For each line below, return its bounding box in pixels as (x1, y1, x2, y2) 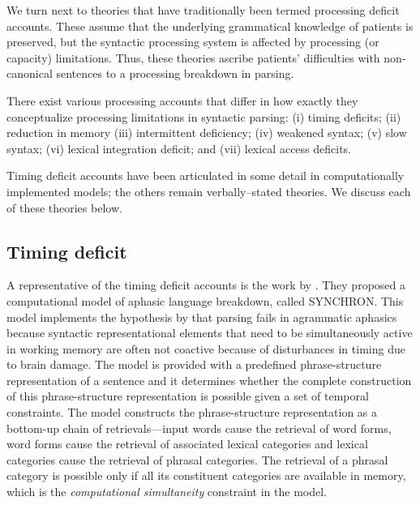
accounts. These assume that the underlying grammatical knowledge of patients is (6, 17, 414, 34)
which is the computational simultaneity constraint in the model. (6, 483, 327, 500)
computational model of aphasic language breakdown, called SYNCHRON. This (6, 292, 404, 309)
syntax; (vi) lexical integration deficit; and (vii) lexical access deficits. (6, 139, 352, 156)
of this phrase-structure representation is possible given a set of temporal (6, 387, 369, 404)
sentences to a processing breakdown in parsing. (56, 65, 294, 82)
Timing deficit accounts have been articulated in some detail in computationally (6, 167, 405, 184)
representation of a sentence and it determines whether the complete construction (6, 371, 412, 388)
